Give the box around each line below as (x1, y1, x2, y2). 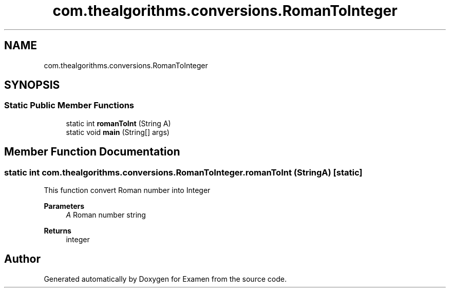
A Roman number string (66, 210, 146, 220)
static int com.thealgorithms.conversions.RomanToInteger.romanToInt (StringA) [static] (4, 167, 363, 178)
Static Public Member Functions (4, 100, 135, 111)
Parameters (44, 202, 85, 211)
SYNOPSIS (4, 79, 60, 92)
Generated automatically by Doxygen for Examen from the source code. (44, 274, 287, 283)
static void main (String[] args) (66, 127, 170, 137)
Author (4, 252, 41, 266)
